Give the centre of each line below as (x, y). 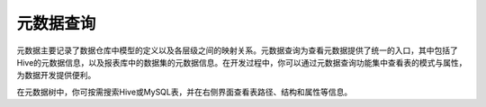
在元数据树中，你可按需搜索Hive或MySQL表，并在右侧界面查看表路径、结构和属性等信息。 (184, 92)
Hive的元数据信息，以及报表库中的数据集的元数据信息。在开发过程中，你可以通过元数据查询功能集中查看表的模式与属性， (242, 62)
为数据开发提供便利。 (56, 76)
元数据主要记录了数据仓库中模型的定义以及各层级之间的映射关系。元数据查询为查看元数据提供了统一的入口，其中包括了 (237, 50)
